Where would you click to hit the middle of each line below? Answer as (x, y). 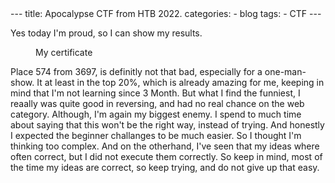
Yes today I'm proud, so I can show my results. (106, 33)
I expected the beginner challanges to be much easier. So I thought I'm (156, 135)
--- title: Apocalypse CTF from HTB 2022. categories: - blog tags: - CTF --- (166, 13)
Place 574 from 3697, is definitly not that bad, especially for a (136, 71)
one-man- (285, 71)
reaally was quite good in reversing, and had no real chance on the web (157, 103)
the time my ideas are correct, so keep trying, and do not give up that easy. (165, 167)
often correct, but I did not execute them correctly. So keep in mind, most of (166, 156)
